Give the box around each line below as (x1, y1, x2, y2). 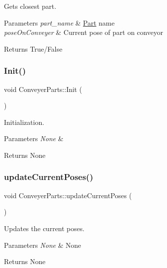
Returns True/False (4, 43, 63, 54)
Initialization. (4, 117, 45, 127)
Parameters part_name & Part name (4, 17, 115, 28)
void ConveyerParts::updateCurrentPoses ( (4, 190, 132, 200)
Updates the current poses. (4, 223, 85, 233)
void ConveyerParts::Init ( (4, 84, 82, 94)
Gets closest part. (4, 1, 56, 11)
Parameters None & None (4, 239, 81, 250)
